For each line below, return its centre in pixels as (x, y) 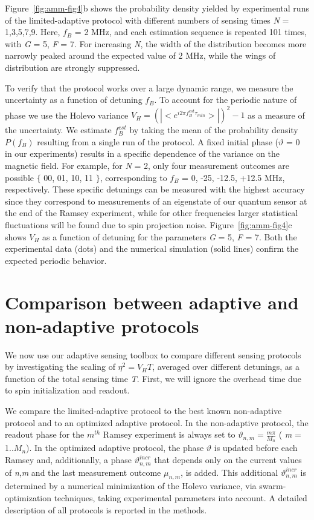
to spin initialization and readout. (67, 390)
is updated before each (256, 448)
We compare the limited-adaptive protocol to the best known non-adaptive (143, 411)
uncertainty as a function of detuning (74, 100)
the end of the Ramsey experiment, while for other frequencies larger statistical (152, 213)
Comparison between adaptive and (152, 302)
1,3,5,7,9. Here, (33, 32)
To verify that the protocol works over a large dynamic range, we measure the (149, 87)
